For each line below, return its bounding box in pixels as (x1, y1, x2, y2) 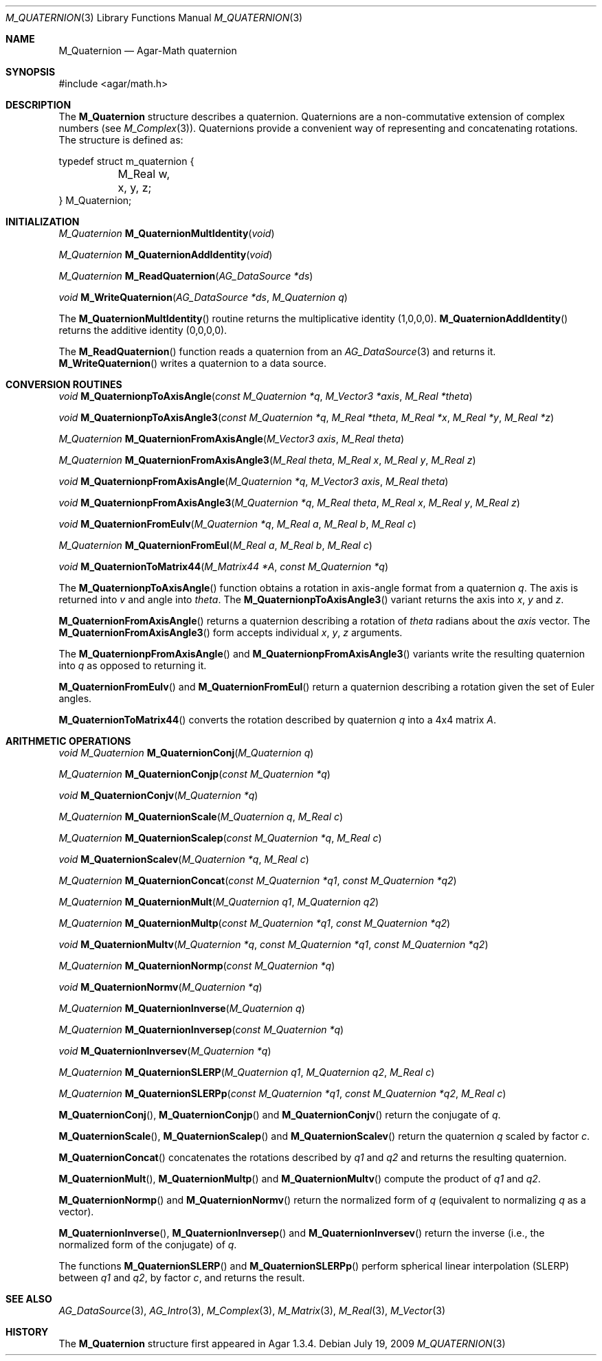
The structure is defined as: (58, 134, 183, 146)
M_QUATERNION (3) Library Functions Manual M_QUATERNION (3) (5, 12, 303, 23)
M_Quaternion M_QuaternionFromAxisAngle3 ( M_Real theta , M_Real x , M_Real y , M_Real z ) (58, 454, 476, 466)
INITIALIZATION (5, 216, 80, 227)
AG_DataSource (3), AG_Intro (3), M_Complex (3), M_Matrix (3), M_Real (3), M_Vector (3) (58, 1305, 445, 1316)
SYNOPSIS (5, 66, 56, 78)
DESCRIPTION (5, 99, 71, 111)
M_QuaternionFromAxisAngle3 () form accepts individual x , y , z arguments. (58, 627, 403, 638)
